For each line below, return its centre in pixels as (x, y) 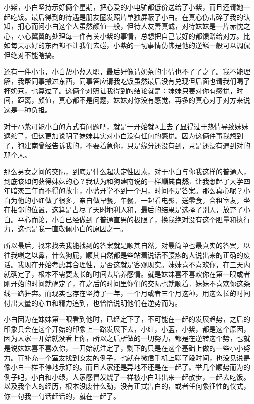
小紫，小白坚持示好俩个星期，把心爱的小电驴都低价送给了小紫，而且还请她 (124, 7)
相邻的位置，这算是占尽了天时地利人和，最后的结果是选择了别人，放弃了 (127, 210)
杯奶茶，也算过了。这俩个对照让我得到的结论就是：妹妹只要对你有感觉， (120, 90)
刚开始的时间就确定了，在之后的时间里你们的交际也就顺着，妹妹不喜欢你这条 (127, 283)
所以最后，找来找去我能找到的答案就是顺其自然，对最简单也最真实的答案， (124, 245)
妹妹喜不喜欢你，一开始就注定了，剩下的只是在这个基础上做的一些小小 (130, 348)
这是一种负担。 (28, 109)
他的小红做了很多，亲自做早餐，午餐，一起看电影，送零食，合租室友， (130, 200)
